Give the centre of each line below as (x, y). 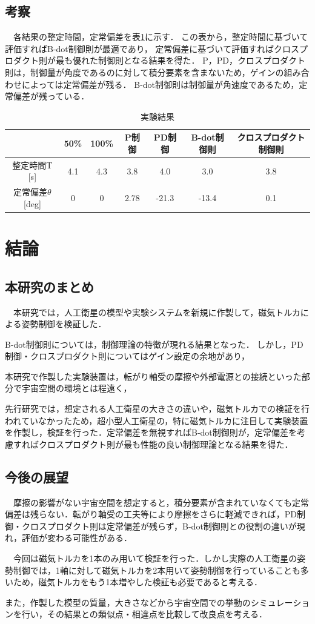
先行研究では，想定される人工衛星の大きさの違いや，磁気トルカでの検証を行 (157, 409)
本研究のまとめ (49, 286)
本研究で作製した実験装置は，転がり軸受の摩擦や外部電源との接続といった (153, 376)
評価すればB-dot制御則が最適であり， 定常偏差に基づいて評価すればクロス (152, 48)
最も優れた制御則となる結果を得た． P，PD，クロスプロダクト (181, 60)
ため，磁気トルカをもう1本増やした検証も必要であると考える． (138, 582)
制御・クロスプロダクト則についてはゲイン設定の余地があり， (128, 356)
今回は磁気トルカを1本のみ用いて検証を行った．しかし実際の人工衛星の (155, 558)
